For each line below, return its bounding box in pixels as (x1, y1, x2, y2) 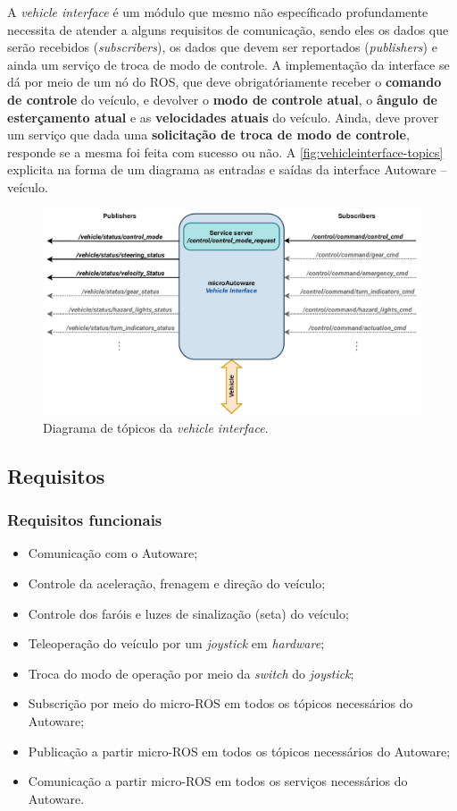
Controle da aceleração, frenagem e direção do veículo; (28, 573, 326, 592)
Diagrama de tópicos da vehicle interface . (43, 418, 269, 436)
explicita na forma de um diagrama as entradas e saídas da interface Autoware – (7, 160, 447, 179)
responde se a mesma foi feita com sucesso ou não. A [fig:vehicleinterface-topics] (7, 142, 444, 161)
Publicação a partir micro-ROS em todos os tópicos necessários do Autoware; (28, 741, 451, 760)
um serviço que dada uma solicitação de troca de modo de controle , (7, 125, 410, 144)
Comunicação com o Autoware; (28, 544, 198, 562)
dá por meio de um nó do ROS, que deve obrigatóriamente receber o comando (7, 72, 442, 91)
